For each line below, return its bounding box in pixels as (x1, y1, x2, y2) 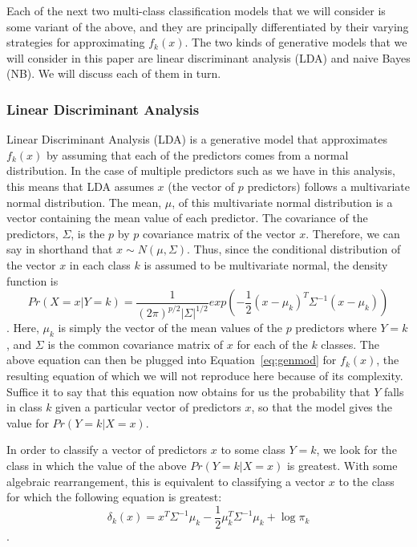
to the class (338, 472, 395, 489)
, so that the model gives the (251, 399, 392, 415)
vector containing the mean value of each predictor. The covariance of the (6, 209, 368, 226)
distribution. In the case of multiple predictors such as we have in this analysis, (6, 162, 395, 179)
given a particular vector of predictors (55, 399, 241, 415)
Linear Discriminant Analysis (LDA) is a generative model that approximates (6, 131, 387, 148)
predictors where (295, 319, 377, 336)
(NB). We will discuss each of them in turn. (6, 65, 221, 82)
